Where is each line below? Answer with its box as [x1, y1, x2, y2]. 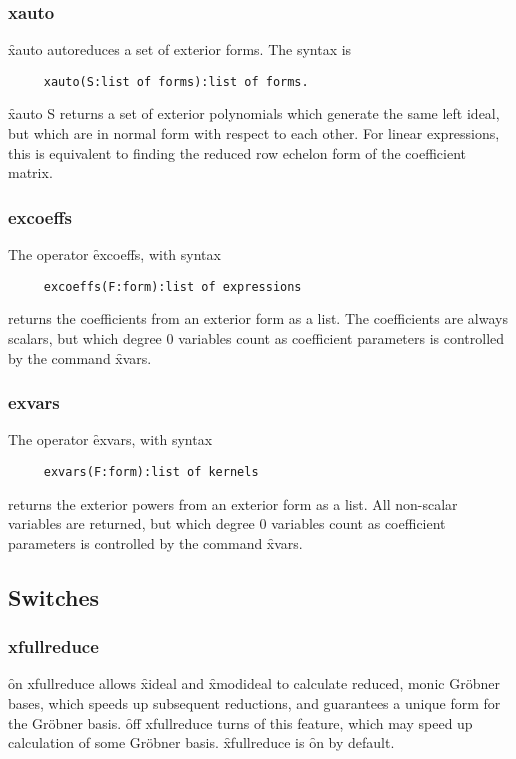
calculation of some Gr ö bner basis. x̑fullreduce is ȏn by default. [8, 732, 395, 753]
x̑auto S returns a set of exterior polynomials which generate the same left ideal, [8, 103, 500, 124]
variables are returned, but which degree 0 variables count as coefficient [8, 513, 446, 534]
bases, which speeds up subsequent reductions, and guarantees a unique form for [8, 692, 501, 713]
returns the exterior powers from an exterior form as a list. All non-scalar [8, 493, 458, 514]
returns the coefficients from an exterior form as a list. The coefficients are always [8, 308, 508, 329]
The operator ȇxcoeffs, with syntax [8, 244, 221, 265]
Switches [8, 581, 100, 612]
